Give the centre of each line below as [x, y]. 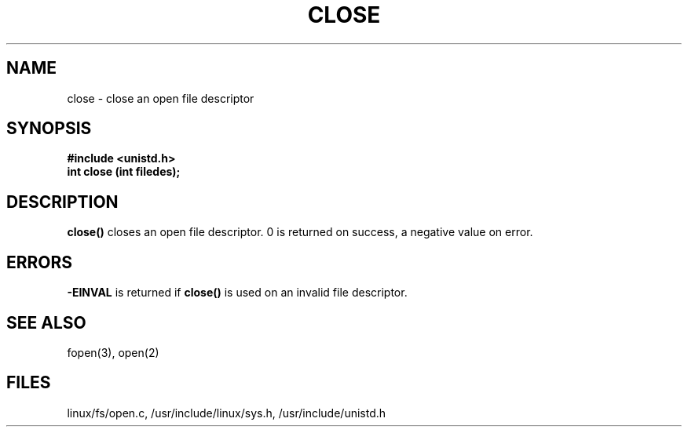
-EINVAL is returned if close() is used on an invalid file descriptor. [237, 293]
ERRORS [40, 262]
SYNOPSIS [49, 129]
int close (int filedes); [124, 172]
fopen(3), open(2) [113, 352]
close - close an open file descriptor [161, 98]
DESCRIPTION [62, 202]
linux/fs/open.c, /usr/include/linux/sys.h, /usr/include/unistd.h [227, 413]
